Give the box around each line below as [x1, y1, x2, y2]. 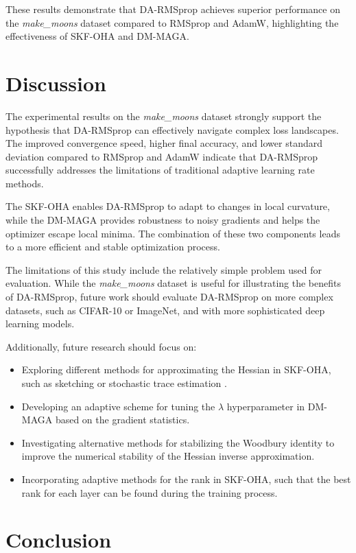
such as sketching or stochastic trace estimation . [21, 376, 227, 390]
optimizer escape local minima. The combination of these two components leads [5, 226, 340, 240]
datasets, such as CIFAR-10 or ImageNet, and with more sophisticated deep [5, 303, 325, 317]
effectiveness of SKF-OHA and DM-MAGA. [5, 29, 189, 43]
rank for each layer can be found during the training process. [21, 485, 278, 499]
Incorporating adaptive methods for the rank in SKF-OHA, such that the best [21, 471, 351, 486]
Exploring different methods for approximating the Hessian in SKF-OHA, [21, 362, 331, 377]
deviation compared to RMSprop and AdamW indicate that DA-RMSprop [5, 149, 318, 163]
